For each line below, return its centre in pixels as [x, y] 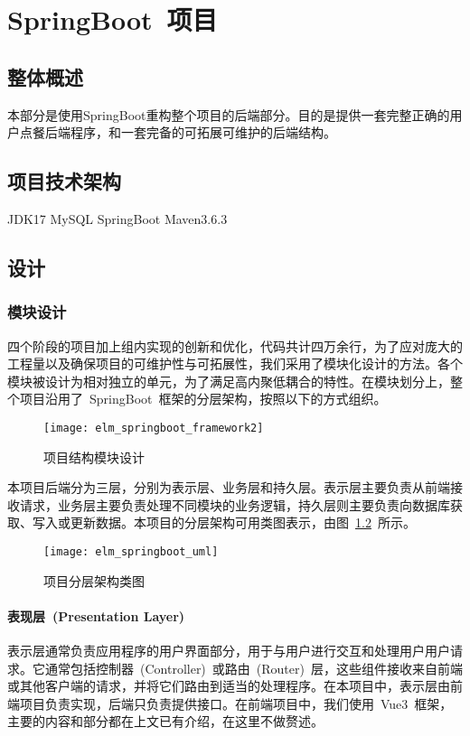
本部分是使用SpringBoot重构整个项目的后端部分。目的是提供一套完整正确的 [229, 114]
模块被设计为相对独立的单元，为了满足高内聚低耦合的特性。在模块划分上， [229, 381]
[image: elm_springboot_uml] [131, 551]
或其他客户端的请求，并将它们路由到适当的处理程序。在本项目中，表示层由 [229, 686]
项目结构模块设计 [94, 457]
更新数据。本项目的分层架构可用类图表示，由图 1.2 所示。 [243, 522]
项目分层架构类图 [94, 580]
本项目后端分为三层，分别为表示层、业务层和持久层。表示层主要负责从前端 [229, 487]
